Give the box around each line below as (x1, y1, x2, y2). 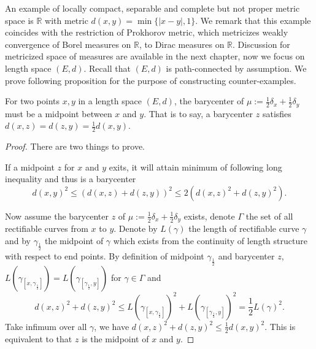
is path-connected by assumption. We (166, 61, 307, 74)
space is (5, 13, 34, 26)
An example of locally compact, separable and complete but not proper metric (5, 2, 300, 14)
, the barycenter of (174, 94, 244, 107)
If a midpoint (5, 160, 55, 173)
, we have (94, 320, 129, 332)
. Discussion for (233, 37, 290, 50)
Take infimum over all (5, 320, 87, 332)
